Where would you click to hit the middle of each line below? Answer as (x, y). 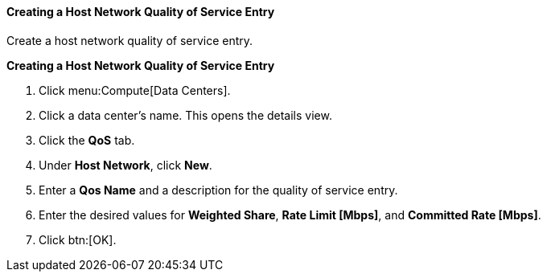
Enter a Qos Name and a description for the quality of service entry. (218, 190)
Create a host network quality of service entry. (130, 40)
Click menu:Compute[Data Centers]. (135, 90)
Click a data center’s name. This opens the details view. (185, 115)
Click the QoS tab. (87, 140)
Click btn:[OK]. (78, 239)
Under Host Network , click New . (125, 165)
